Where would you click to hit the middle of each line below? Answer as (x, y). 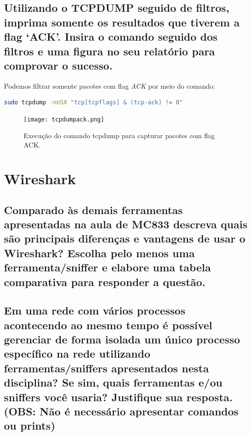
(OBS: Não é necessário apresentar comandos (121, 411)
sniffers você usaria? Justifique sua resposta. (118, 397)
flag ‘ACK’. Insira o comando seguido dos (111, 36)
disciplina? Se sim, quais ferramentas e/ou (113, 382)
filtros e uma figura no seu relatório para (110, 51)
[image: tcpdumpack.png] (64, 119)
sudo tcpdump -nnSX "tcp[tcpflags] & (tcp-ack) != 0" (94, 103)
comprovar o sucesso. (58, 65)
